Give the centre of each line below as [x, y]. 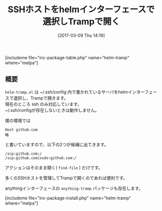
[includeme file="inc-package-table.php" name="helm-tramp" [67, 57]
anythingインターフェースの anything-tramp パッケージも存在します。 [74, 188]
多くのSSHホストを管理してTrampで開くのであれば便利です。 [66, 178]
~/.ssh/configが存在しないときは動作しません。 [52, 110]
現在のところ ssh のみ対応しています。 [44, 104]
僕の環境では [18, 120]
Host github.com [21, 130]
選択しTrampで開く [81, 22]
